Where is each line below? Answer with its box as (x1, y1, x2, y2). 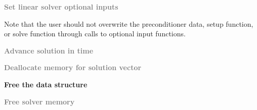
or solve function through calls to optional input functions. (4, 28, 186, 39)
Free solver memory (4, 96, 75, 106)
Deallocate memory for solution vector (4, 62, 142, 73)
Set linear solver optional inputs (4, 2, 118, 12)
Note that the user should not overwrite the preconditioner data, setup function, (4, 18, 253, 29)
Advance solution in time (4, 45, 94, 56)
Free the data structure (4, 79, 88, 89)
